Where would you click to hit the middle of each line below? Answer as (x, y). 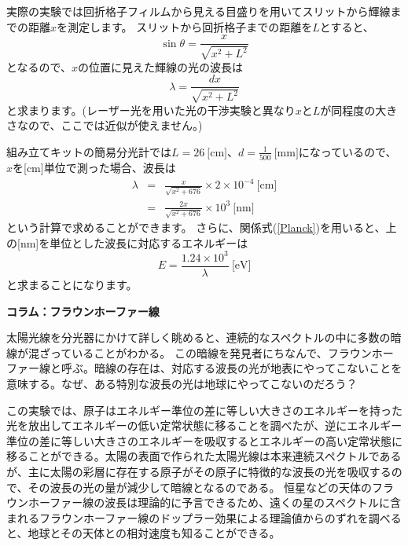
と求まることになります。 (72, 284)
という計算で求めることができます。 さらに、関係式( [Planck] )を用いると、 (196, 227)
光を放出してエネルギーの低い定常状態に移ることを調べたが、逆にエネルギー (204, 425)
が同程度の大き (359, 110)
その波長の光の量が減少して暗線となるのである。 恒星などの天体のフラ (211, 487)
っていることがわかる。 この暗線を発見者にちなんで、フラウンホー (222, 352)
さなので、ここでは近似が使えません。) (105, 125)
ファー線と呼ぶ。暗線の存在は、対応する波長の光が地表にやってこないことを (204, 368)
